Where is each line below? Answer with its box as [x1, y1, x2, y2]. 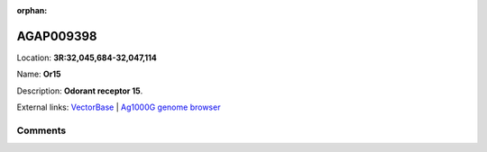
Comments [16, 124, 67, 137]
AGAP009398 [16, 28, 98, 44]
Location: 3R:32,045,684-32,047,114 [16, 52, 158, 63]
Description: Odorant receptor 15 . [16, 85, 143, 96]
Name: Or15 [16, 68, 62, 80]
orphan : [16, 5, 48, 15]
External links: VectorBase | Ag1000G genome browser [16, 102, 221, 112]
